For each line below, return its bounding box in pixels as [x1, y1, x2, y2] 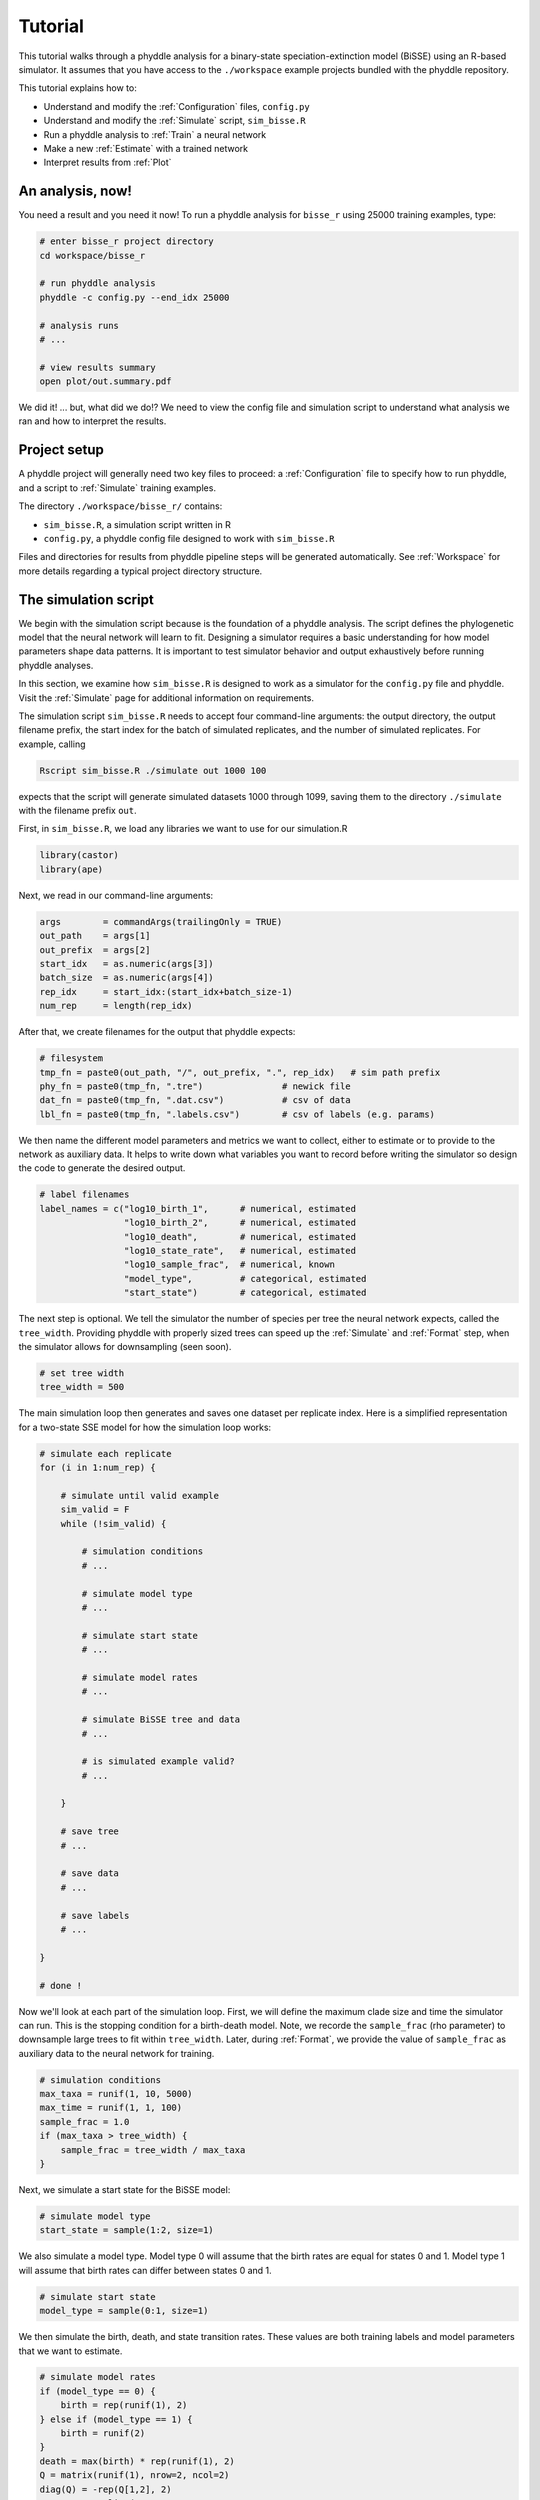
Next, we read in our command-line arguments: [18, 889, 214, 901]
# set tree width [39, 1367, 125, 1379]
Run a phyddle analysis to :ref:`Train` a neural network [43, 128, 267, 140]
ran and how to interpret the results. [18, 415, 167, 427]
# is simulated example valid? [81, 1756, 235, 1767]
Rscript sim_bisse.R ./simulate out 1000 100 [39, 765, 267, 776]
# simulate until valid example [60, 1490, 220, 1501]
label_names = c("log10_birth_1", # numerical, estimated [39, 1203, 357, 1214]
